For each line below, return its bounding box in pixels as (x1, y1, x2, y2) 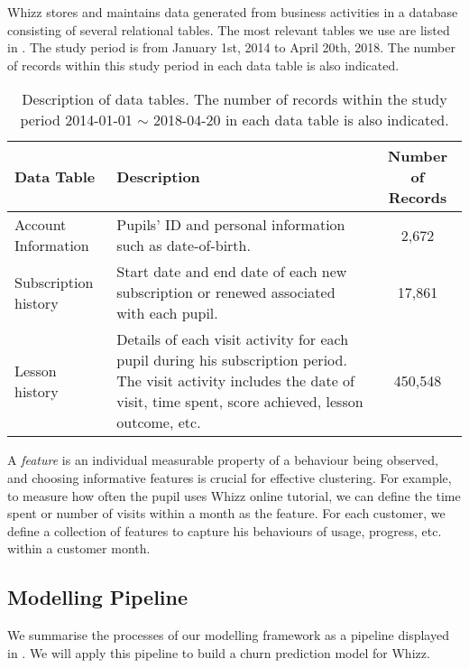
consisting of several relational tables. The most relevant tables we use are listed (7, 20, 450, 39)
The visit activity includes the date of (116, 370, 354, 392)
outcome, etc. (116, 412, 201, 433)
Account (14, 214, 67, 236)
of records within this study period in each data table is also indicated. (7, 55, 400, 74)
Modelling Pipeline (7, 583, 189, 611)
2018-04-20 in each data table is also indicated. (152, 109, 449, 131)
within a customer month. (7, 539, 151, 558)
